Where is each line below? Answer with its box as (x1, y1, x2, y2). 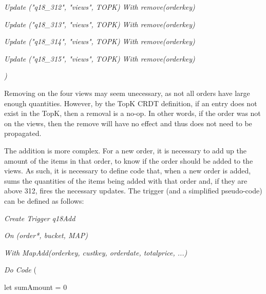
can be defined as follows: (4, 195, 84, 206)
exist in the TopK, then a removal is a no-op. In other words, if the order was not (4, 108, 261, 119)
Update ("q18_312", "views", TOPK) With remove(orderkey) (4, 2, 195, 12)
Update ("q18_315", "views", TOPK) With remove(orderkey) (4, 53, 195, 64)
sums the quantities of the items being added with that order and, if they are (4, 175, 248, 186)
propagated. (4, 128, 42, 139)
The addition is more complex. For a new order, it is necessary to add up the (4, 145, 247, 155)
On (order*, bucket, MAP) (4, 230, 88, 241)
